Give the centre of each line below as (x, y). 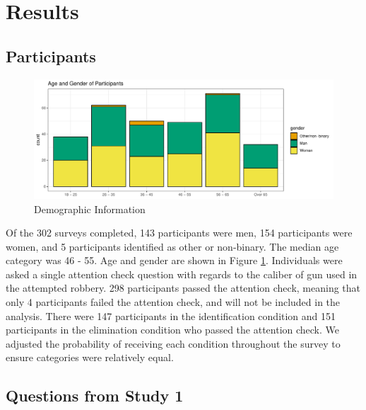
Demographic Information (90, 209)
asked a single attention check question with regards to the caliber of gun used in (182, 274)
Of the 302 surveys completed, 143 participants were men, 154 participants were (179, 233)
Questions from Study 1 (95, 395)
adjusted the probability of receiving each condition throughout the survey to (173, 343)
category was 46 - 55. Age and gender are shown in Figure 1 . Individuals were (174, 260)
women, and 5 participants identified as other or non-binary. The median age (172, 246)
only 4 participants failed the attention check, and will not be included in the (173, 302)
